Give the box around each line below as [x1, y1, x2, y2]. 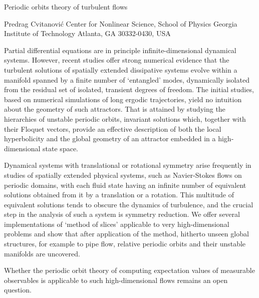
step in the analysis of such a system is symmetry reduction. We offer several [4, 209, 240, 219]
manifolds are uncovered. [4, 248, 80, 258]
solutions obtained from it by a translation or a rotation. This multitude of [4, 189, 234, 200]
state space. [43, 143, 78, 153]
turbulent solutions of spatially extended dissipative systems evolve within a [4, 64, 237, 75]
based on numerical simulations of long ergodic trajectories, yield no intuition [4, 94, 242, 104]
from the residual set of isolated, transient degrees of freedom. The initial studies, [4, 84, 254, 95]
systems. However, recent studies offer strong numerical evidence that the [4, 55, 229, 65]
